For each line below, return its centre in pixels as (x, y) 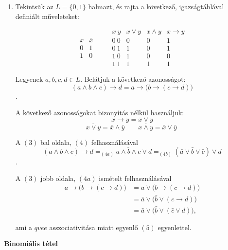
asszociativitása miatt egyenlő (94, 227)
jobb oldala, (58, 178)
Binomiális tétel (31, 243)
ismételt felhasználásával (135, 178)
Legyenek (29, 79)
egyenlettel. (175, 227)
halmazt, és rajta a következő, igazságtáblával (156, 6)
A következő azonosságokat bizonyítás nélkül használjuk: (100, 112)
